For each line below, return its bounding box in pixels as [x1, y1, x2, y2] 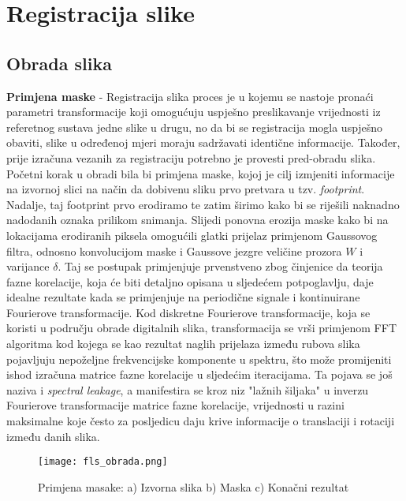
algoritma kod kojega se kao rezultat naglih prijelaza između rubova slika [6, 335, 360, 352]
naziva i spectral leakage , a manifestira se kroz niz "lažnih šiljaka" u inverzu [6, 381, 369, 398]
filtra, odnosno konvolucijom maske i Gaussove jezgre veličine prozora [6, 242, 342, 259]
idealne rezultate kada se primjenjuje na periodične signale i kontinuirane [6, 289, 360, 305]
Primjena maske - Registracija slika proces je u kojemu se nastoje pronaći [6, 88, 374, 104]
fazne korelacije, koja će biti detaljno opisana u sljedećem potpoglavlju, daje [6, 273, 374, 290]
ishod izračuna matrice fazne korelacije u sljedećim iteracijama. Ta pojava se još [6, 366, 393, 383]
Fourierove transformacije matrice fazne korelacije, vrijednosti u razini [6, 397, 345, 413]
